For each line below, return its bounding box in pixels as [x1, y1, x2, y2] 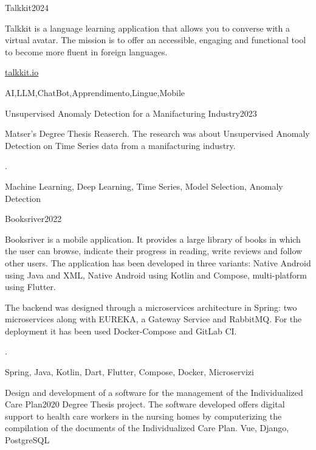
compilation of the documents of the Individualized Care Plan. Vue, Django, [5, 421, 289, 434]
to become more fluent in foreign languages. [5, 45, 168, 58]
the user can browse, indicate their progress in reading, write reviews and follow [5, 244, 303, 257]
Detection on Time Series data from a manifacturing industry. [5, 139, 236, 151]
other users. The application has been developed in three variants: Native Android [5, 256, 311, 269]
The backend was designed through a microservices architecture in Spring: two [5, 300, 297, 313]
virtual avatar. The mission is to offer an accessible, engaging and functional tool [5, 33, 306, 46]
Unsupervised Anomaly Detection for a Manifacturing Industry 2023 [5, 106, 257, 119]
